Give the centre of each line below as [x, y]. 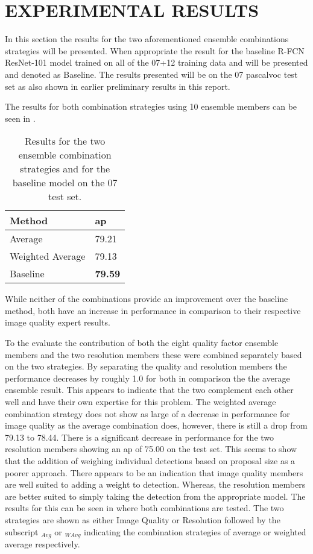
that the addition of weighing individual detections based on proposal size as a [150, 461]
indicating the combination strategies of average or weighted [195, 531]
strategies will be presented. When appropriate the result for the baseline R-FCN [155, 50]
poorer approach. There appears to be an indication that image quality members [154, 472]
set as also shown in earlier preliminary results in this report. [118, 86]
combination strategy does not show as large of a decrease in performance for [147, 413]
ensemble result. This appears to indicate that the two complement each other [149, 390]
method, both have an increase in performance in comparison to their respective [153, 310]
